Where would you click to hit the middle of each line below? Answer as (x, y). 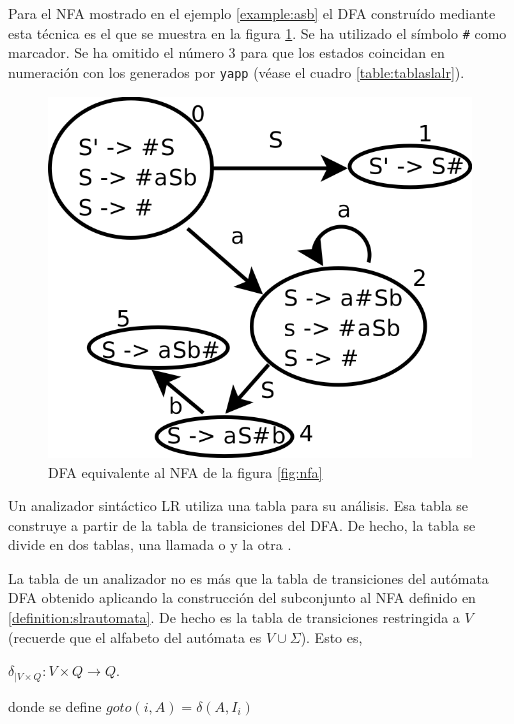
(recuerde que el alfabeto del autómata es (135, 636)
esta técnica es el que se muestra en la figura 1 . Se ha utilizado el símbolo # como (257, 32)
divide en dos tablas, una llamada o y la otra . (150, 544)
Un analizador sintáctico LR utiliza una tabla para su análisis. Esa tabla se (238, 505)
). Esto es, (331, 636)
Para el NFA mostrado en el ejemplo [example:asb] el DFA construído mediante (252, 13)
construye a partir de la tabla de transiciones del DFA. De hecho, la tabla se (242, 524)
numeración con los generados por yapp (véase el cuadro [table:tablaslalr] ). (236, 71)
